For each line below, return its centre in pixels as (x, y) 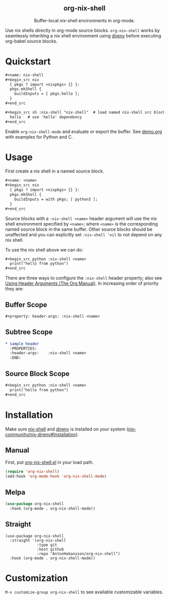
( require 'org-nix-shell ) (32, 472)
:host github (51, 549)
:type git (47, 545)
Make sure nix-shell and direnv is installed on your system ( (67, 429)
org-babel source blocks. (31, 41)
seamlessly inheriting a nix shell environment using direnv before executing (83, 35)
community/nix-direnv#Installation (41, 434)
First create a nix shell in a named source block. (55, 171)
